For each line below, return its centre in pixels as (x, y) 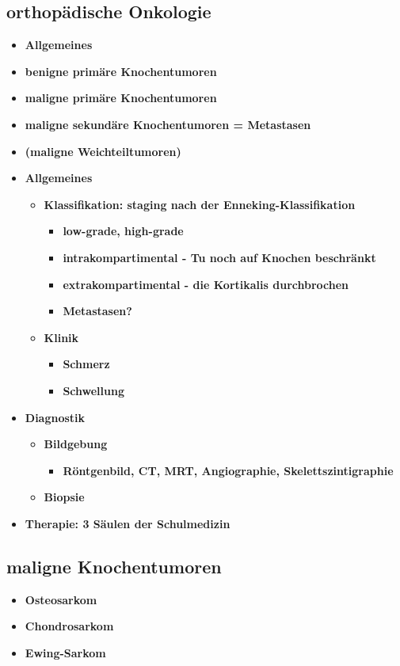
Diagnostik (55, 417)
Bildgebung (76, 444)
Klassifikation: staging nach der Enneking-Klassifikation (200, 204)
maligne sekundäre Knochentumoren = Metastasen (168, 124)
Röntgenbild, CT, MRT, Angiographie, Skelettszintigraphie (228, 470)
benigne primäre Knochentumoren (121, 71)
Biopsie (64, 497)
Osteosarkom (61, 599)
